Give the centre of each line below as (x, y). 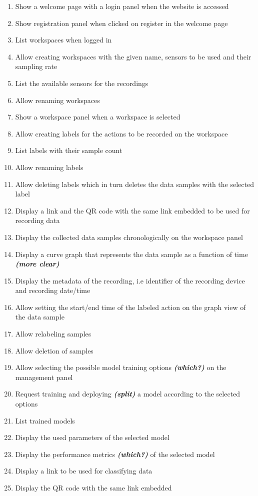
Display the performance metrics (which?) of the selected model (115, 454)
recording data (37, 220)
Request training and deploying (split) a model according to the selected (128, 394)
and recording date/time (53, 290)
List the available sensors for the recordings (82, 83)
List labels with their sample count (69, 150)
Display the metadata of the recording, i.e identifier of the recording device (130, 280)
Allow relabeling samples (53, 334)
